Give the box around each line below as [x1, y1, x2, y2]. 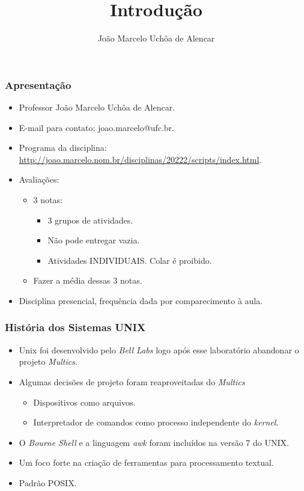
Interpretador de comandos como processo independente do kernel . [33, 416, 279, 428]
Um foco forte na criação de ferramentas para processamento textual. [19, 456, 274, 469]
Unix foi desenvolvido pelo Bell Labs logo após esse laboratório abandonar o [19, 343, 299, 356]
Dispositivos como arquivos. [33, 395, 136, 408]
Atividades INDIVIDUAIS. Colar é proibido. [47, 254, 212, 266]
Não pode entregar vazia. [47, 234, 140, 246]
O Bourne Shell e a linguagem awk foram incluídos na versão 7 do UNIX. [19, 436, 289, 448]
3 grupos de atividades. [47, 213, 133, 226]
